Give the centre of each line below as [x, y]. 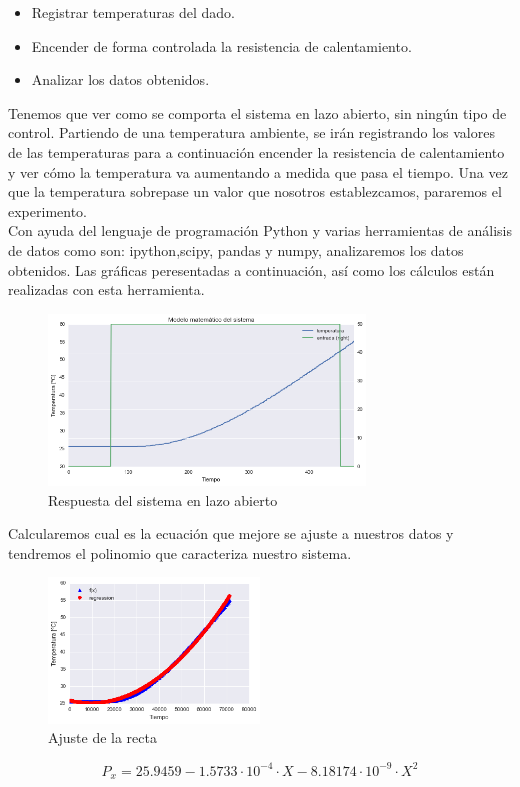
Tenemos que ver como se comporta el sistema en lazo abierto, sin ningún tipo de [257, 112]
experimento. [47, 210]
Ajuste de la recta [102, 737]
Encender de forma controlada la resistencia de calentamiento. [221, 45]
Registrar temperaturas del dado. [133, 12]
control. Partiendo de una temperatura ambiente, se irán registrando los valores [251, 132]
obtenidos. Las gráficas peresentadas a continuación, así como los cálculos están [251, 269]
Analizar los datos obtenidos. [120, 79]
